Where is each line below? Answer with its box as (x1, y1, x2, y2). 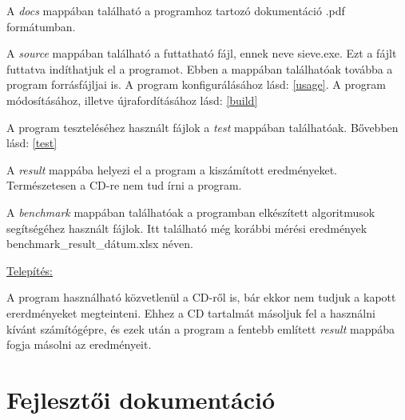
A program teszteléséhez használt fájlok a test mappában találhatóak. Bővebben (6, 118, 399, 135)
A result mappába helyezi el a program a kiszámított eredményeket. (6, 161, 338, 178)
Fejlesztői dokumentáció (6, 382, 276, 415)
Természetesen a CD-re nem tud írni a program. (6, 177, 242, 194)
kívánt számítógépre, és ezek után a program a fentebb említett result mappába (6, 320, 395, 337)
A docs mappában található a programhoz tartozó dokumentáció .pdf (6, 2, 345, 18)
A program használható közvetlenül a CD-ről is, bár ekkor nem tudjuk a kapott (6, 289, 396, 306)
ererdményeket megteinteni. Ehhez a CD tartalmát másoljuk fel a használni (6, 304, 375, 321)
